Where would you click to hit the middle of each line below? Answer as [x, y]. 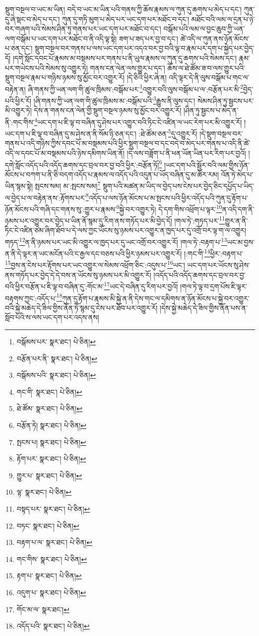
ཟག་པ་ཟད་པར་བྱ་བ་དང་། [149, 38]
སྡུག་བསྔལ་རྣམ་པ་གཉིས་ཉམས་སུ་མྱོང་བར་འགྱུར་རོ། [65, 77]
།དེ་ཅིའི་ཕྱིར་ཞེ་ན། [147, 77]
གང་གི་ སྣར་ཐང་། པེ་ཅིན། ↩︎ [49, 391]
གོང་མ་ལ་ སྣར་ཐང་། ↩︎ [43, 609]
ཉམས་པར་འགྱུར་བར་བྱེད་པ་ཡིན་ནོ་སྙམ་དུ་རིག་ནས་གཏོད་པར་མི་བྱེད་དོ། [89, 220]
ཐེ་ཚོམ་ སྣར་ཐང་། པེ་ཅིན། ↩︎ [49, 408]
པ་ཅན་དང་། [19, 48]
